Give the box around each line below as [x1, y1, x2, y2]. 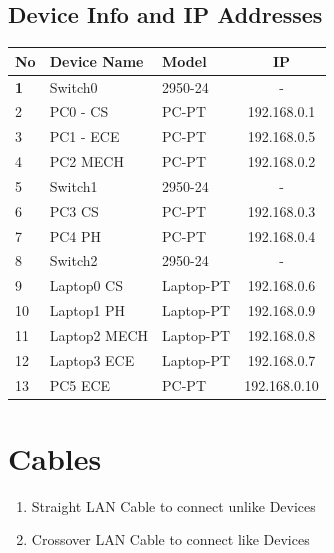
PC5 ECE [49, 374, 111, 395]
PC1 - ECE [49, 126, 120, 147]
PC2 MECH [49, 151, 124, 172]
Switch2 [49, 250, 98, 271]
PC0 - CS [49, 101, 109, 122]
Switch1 [49, 175, 98, 196]
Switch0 [49, 76, 98, 97]
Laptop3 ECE [49, 349, 135, 370]
